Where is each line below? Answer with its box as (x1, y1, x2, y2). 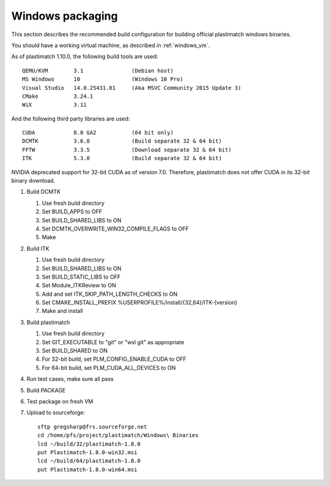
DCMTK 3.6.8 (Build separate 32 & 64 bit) (22, 138, 222, 145)
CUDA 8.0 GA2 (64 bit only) (22, 129, 174, 136)
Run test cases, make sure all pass (26, 375, 114, 383)
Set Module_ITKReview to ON (42, 282, 116, 289)
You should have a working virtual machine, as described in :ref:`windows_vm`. (11, 42, 210, 49)
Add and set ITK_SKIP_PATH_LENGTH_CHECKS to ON (42, 290, 178, 298)
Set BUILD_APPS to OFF (42, 208, 103, 215)
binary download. (11, 177, 56, 185)
